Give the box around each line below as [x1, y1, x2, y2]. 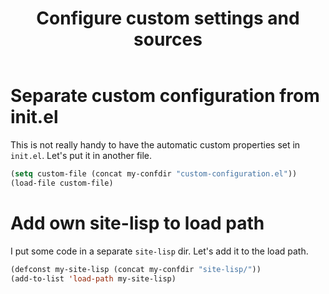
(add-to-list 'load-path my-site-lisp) [10, 273, 177, 284]
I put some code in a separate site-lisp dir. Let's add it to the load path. [10, 245, 309, 257]
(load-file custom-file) [10, 178, 114, 188]
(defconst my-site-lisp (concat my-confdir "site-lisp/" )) [10, 264, 262, 274]
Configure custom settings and [36, 7, 300, 30]
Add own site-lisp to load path [10, 212, 265, 234]
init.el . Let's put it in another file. [10, 149, 153, 161]
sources [133, 28, 203, 51]
